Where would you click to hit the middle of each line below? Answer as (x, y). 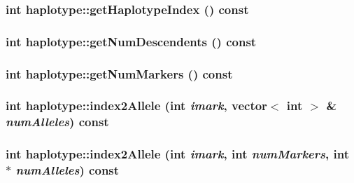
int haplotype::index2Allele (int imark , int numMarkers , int (177, 154)
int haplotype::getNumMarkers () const (119, 73)
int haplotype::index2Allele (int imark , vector (136, 106)
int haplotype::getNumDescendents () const (131, 41)
